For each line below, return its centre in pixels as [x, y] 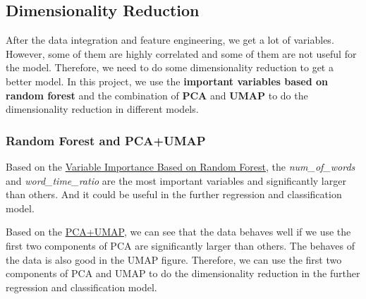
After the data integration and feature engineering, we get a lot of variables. [170, 40]
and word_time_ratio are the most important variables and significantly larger [176, 180]
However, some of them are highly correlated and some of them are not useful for [181, 53]
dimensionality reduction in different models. [102, 109]
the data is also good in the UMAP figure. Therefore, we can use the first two [174, 259]
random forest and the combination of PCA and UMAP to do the [157, 95]
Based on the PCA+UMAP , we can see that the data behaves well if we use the [178, 232]
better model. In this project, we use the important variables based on [167, 81]
